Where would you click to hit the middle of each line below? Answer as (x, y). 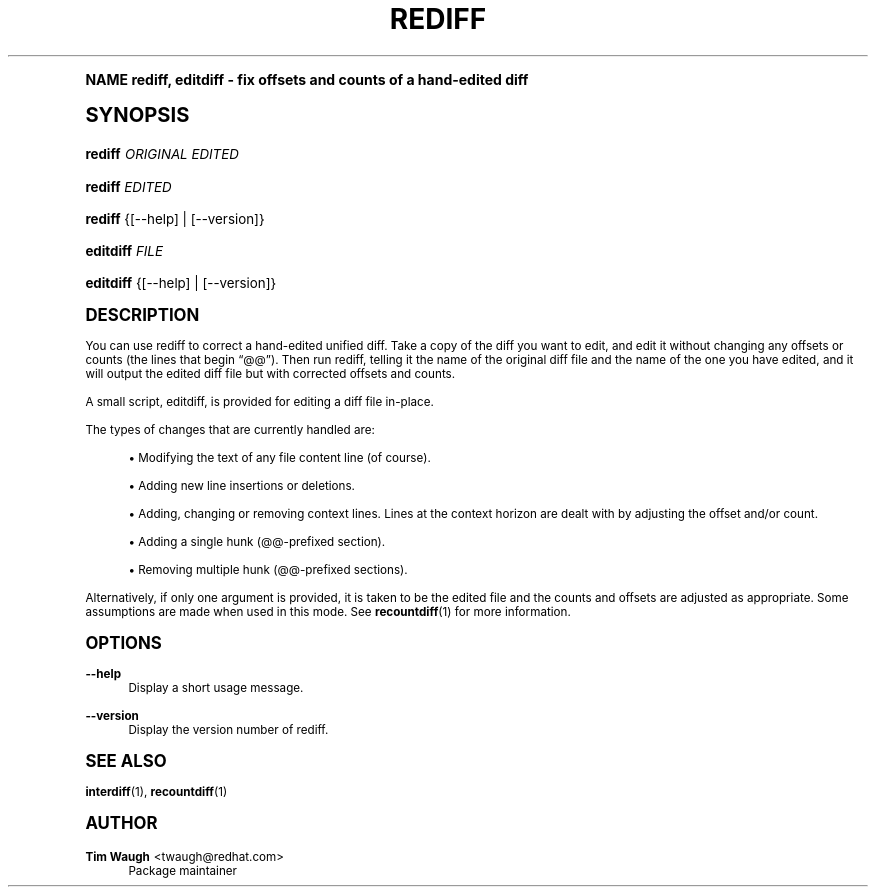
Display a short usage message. (216, 687)
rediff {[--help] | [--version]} (175, 218)
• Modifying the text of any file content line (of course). (279, 457)
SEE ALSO (126, 760)
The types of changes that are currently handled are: (230, 429)
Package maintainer (182, 870)
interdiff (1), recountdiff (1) (156, 791)
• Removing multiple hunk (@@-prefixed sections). (268, 569)
